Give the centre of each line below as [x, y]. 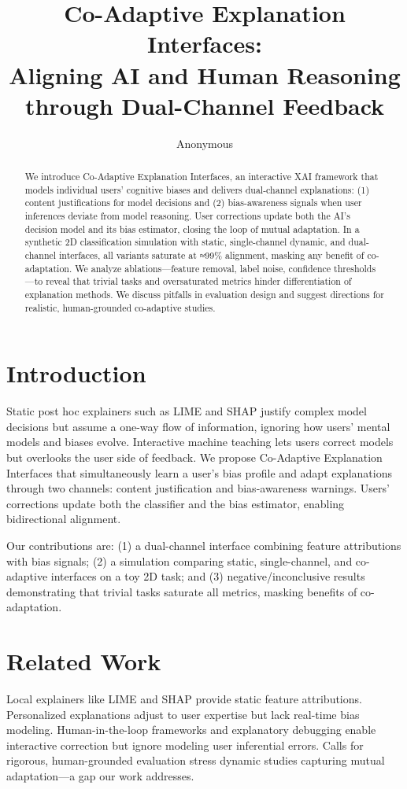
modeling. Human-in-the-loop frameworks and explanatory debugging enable [191, 730]
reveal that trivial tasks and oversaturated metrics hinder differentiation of [199, 281]
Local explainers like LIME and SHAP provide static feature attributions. [184, 699]
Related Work [84, 661]
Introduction [76, 373]
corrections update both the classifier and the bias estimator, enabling [176, 503]
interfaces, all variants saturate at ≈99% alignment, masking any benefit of [212, 255]
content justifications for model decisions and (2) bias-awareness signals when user [193, 203]
